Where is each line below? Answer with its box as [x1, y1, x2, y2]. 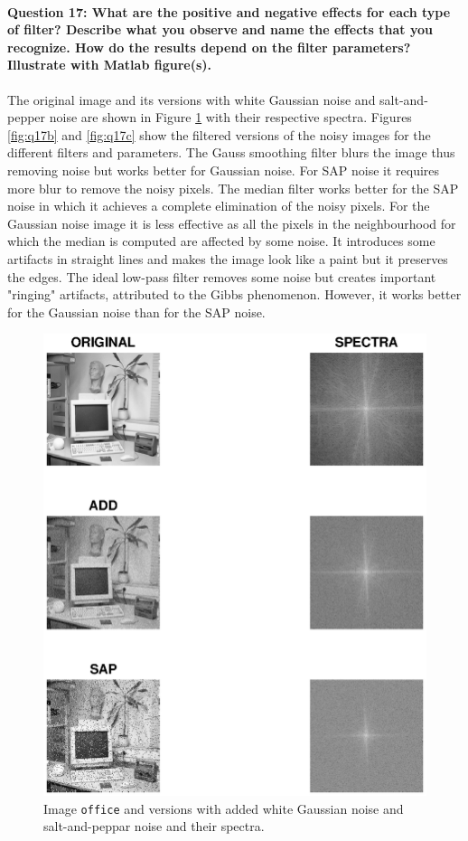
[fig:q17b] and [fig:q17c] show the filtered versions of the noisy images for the [7, 125, 431, 144]
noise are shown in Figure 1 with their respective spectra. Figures [49, 108, 412, 127]
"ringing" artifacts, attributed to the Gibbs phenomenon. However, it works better [7, 285, 462, 304]
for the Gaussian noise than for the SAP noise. [7, 302, 266, 321]
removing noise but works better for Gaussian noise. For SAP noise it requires [7, 160, 440, 179]
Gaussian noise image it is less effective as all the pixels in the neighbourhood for [7, 213, 456, 232]
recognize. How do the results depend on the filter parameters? [7, 37, 411, 56]
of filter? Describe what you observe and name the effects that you [7, 20, 433, 39]
